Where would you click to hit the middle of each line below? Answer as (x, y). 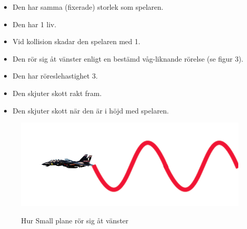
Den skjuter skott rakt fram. (57, 93)
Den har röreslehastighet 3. (55, 76)
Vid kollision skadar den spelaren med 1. (76, 41)
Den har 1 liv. (34, 24)
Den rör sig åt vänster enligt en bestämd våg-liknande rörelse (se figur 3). (128, 58)
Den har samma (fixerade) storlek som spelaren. (88, 7)
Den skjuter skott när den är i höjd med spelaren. (91, 110)
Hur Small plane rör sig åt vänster (75, 220)
